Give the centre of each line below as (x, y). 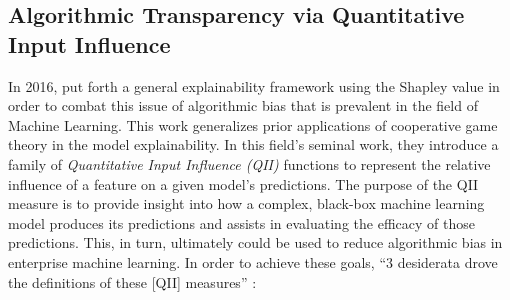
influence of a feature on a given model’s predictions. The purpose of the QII (243, 183)
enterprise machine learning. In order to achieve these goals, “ (197, 261)
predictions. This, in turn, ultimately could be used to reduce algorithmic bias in (255, 242)
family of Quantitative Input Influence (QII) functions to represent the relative (249, 163)
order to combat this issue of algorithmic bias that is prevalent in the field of (243, 105)
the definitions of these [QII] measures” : (132, 281)
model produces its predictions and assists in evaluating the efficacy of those (241, 222)
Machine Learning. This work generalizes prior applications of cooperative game (253, 124)
